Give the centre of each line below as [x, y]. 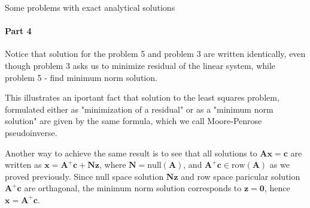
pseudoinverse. [31, 132]
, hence [277, 188]
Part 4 [18, 31]
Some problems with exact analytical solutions [90, 7]
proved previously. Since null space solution [84, 176]
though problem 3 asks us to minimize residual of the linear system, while [140, 65]
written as [23, 165]
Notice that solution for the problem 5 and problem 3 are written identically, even [155, 54]
